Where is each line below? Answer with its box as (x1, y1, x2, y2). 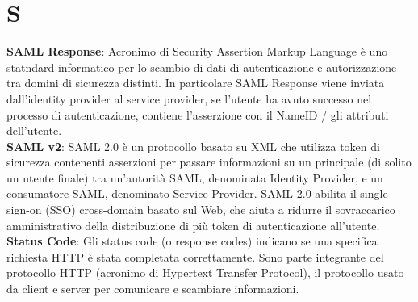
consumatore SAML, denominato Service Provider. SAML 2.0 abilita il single (6, 185, 388, 202)
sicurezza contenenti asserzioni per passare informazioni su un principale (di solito (6, 153, 412, 170)
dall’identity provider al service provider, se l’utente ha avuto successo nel (6, 90, 372, 107)
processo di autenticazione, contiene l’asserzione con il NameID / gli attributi (6, 106, 389, 123)
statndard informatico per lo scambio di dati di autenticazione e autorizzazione (6, 58, 397, 75)
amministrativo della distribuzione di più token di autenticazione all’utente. (6, 216, 380, 233)
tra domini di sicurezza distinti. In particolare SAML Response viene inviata (6, 74, 385, 91)
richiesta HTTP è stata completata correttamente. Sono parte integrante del (6, 248, 384, 265)
